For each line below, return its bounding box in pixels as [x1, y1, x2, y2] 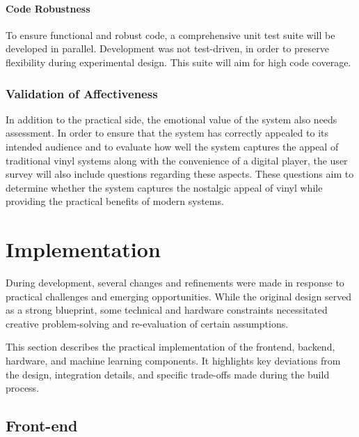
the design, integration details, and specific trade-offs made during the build [6, 367, 330, 381]
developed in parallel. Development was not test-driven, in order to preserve [6, 41, 329, 56]
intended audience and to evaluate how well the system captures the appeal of [6, 139, 339, 153]
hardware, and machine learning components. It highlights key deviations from [6, 353, 341, 368]
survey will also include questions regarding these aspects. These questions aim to [6, 167, 354, 181]
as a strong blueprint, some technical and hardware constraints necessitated [6, 302, 328, 317]
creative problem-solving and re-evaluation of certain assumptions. [6, 316, 289, 330]
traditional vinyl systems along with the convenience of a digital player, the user [6, 153, 348, 167]
